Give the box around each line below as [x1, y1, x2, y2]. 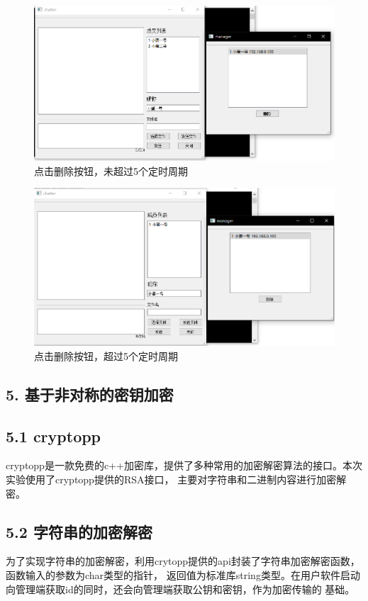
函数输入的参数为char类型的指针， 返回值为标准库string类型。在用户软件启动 [6, 568, 360, 583]
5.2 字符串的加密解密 [6, 520, 152, 542]
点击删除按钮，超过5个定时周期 [34, 348, 178, 363]
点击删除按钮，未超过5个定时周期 [34, 163, 188, 178]
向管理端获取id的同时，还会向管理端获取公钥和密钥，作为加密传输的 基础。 [6, 581, 355, 596]
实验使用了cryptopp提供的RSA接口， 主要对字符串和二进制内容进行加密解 [6, 472, 347, 487]
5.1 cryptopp [6, 425, 101, 446]
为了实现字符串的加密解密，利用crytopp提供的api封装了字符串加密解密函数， [6, 554, 360, 568]
